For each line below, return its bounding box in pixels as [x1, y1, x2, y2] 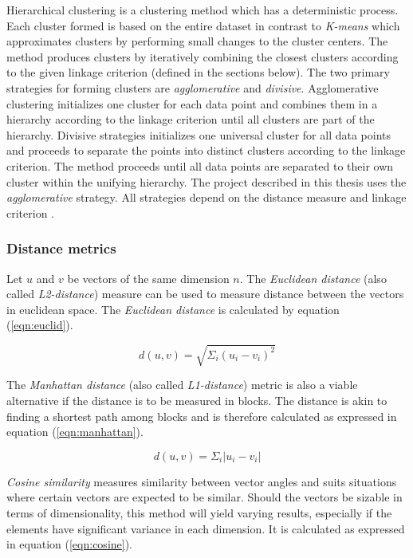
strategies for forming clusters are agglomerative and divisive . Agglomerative [6, 79, 379, 96]
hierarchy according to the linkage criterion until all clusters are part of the [6, 111, 375, 128]
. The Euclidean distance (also [239, 269, 387, 286]
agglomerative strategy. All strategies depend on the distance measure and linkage [6, 189, 407, 206]
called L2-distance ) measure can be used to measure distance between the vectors [6, 285, 404, 302]
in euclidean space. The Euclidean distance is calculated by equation [6, 301, 340, 317]
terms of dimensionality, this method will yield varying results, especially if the [6, 505, 392, 521]
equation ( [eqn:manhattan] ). [6, 423, 144, 440]
